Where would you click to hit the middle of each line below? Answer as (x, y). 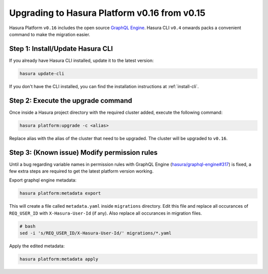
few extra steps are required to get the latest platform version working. (81, 171)
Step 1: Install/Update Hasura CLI (61, 49)
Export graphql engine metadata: (43, 180)
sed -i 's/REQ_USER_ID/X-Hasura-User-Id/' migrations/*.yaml (96, 233)
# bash (28, 226)
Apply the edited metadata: (37, 246)
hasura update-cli (42, 73)
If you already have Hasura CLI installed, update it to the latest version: (81, 60)
